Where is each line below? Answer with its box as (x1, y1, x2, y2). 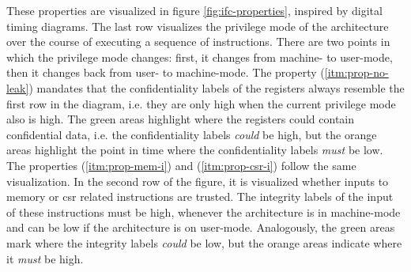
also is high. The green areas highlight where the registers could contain (6, 111, 355, 127)
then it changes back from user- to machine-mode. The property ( (6, 64, 325, 81)
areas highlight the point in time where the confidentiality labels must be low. (6, 142, 383, 158)
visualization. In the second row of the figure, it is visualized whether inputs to (6, 172, 389, 189)
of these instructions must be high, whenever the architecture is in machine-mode (6, 203, 401, 220)
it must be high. (6, 250, 84, 266)
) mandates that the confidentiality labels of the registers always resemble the (28, 79, 405, 96)
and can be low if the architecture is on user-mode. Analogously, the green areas (6, 219, 395, 236)
